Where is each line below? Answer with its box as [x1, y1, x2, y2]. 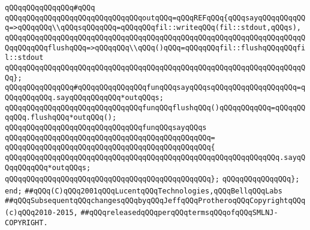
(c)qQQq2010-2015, [5, 208, 78, 217]
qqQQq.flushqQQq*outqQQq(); [5, 113, 117, 122]
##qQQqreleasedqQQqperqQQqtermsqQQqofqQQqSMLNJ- [80, 208, 278, 217]
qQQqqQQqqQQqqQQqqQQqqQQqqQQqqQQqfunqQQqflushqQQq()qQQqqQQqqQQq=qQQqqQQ [5, 103, 306, 112]
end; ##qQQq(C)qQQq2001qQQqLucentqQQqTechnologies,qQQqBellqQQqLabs [5, 186, 282, 195]
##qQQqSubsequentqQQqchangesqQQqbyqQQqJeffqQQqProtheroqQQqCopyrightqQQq [5, 196, 306, 205]
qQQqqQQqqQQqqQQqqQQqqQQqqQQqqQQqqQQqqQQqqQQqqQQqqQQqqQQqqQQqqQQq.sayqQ [5, 153, 306, 162]
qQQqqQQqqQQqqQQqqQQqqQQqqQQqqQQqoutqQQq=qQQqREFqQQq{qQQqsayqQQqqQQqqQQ [5, 13, 306, 22]
